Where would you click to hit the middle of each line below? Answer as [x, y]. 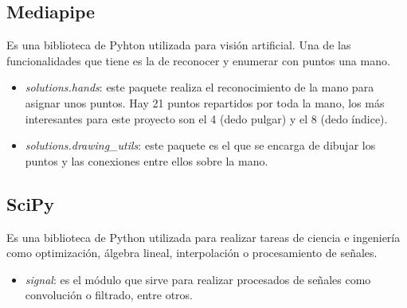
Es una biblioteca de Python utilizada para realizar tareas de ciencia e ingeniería [203, 237]
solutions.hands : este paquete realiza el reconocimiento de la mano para [200, 87]
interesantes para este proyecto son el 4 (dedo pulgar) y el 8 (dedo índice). [206, 118]
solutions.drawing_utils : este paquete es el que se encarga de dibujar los [200, 145]
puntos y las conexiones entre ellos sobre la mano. [147, 160]
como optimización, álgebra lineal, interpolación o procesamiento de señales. [192, 253]
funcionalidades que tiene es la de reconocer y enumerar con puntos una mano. [198, 60]
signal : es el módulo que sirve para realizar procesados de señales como [198, 279]
